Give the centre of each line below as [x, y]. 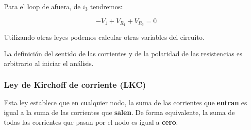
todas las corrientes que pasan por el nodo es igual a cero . [91, 122]
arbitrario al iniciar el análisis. [49, 63]
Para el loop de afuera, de [42, 6]
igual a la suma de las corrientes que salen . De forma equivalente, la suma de [119, 112]
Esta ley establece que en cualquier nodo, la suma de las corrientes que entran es [125, 103]
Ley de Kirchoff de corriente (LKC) [75, 85]
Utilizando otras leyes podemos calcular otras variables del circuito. [104, 37]
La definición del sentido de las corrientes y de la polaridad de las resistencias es [123, 54]
